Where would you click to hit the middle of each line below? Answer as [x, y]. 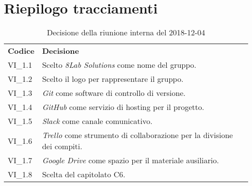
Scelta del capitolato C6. [84, 174]
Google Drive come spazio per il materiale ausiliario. [130, 160]
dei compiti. [62, 146]
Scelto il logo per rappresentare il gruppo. [113, 79]
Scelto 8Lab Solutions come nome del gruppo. [119, 65]
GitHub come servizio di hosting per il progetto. [123, 107]
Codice [21, 51]
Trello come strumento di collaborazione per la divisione [137, 135]
